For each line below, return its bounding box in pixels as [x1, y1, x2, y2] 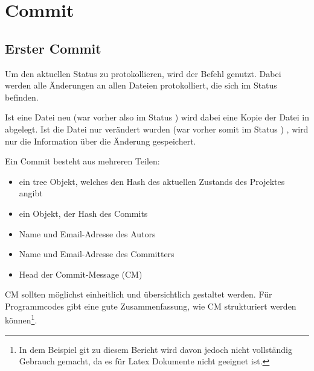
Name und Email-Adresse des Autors [19, 227, 156, 240]
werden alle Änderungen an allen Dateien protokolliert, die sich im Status [5, 79, 277, 92]
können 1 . [5, 312, 37, 326]
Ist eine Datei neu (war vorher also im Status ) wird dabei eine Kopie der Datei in [5, 111, 310, 123]
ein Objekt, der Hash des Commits [19, 207, 148, 219]
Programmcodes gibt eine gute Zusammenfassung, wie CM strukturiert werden [5, 299, 296, 312]
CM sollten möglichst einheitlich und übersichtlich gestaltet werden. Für [5, 288, 272, 301]
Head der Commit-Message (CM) [19, 267, 143, 280]
